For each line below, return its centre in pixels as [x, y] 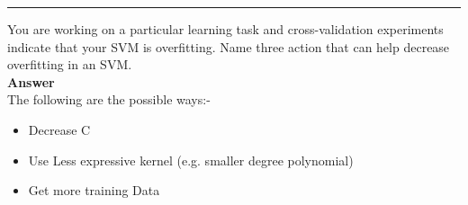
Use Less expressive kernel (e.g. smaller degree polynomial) [191, 160]
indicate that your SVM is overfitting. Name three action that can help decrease [229, 46]
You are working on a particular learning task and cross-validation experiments [225, 29]
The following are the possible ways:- [109, 99]
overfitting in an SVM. [70, 64]
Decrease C [59, 129]
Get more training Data [94, 190]
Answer [31, 81]
